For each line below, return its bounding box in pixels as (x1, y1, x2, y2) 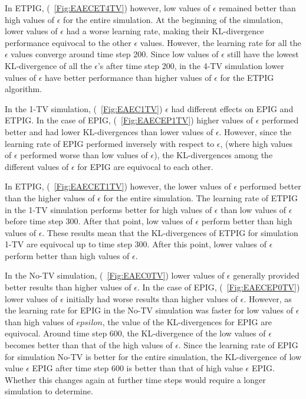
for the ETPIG (220, 71, 274, 83)
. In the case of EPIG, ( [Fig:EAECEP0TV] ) (137, 281, 300, 293)
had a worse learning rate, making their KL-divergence (66, 25, 264, 37)
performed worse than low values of (20, 149, 148, 161)
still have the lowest (227, 48, 299, 60)
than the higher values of (5, 191, 95, 204)
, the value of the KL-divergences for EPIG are (102, 315, 272, 328)
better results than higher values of (5, 281, 131, 293)
